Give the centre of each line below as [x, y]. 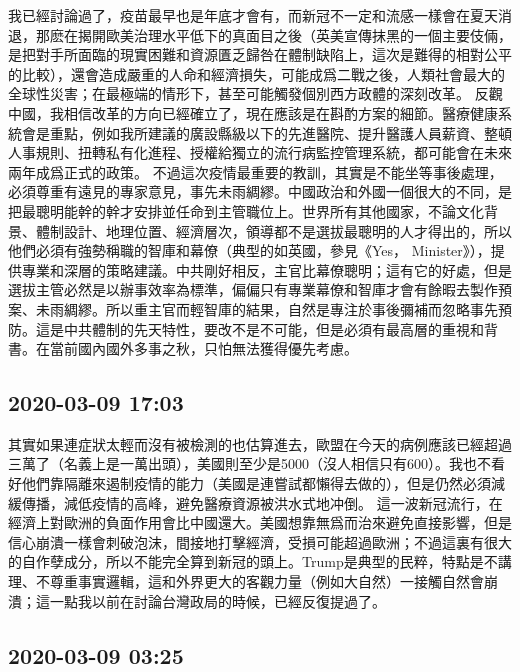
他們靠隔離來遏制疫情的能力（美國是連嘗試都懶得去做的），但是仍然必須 [256, 483]
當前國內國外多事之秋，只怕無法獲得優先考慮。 [203, 348]
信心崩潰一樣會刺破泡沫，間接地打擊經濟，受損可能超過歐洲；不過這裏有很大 [260, 541]
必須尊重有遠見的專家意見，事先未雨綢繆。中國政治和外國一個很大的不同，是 [260, 191]
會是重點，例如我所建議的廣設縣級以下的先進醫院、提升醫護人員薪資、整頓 [266, 132]
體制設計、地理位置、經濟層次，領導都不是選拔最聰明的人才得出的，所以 [273, 230]
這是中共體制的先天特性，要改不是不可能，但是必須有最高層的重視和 [259, 328]
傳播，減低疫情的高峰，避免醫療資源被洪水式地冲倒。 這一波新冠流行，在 [262, 502]
